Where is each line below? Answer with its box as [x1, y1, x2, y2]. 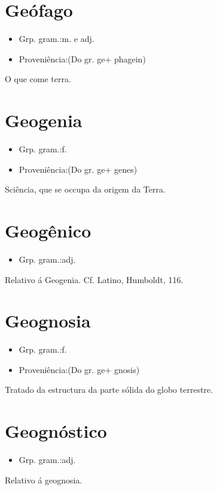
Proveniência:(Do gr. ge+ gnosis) [19, 363, 140, 375]
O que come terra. [5, 73, 71, 85]
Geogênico [5, 218, 91, 242]
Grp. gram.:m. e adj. [19, 32, 94, 45]
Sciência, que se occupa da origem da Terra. [5, 183, 166, 196]
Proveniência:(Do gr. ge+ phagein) [19, 52, 146, 65]
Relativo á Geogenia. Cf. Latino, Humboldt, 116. [5, 273, 184, 285]
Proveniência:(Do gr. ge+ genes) [19, 163, 137, 175]
